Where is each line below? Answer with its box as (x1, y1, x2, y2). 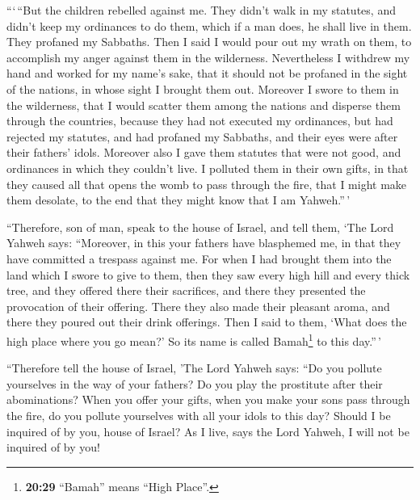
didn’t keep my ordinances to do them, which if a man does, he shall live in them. (6, 17, 412, 34)
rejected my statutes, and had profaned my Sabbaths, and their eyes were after (6, 128, 398, 145)
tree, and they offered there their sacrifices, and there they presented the (6, 282, 366, 299)
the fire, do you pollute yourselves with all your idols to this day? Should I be (6, 406, 391, 423)
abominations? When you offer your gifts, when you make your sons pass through (6, 391, 410, 408)
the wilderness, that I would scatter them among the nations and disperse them (6, 96, 401, 113)
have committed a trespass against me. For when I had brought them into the (6, 250, 392, 267)
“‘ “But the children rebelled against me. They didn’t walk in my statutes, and (6, 2, 396, 18)
